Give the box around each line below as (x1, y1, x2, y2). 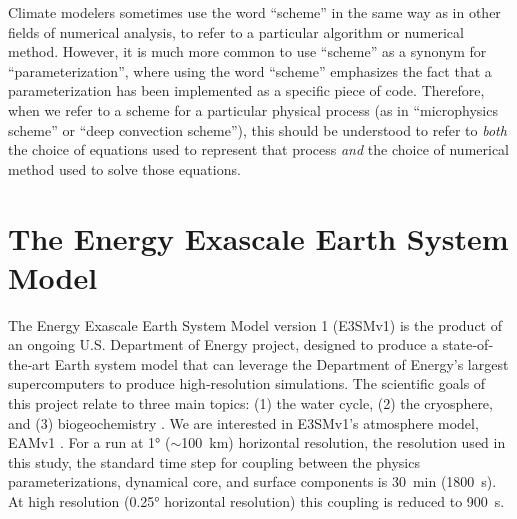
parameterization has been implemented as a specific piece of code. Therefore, (8, 80, 485, 101)
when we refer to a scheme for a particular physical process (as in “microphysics (8, 99, 498, 120)
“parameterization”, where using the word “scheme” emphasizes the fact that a (8, 60, 492, 81)
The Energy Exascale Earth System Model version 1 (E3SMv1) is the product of (8, 314, 502, 335)
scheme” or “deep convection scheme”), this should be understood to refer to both (8, 119, 507, 140)
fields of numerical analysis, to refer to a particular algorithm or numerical (8, 21, 464, 42)
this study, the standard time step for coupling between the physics (8, 451, 420, 472)
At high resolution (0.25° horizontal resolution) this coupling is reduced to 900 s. (8, 491, 505, 511)
